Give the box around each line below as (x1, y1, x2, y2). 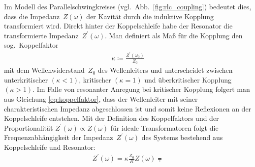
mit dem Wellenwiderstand (4, 65, 85, 75)
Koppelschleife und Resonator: (4, 141, 96, 152)
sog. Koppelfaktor (4, 40, 59, 50)
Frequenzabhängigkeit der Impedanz (4, 132, 113, 142)
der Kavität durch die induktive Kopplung (86, 11, 214, 21)
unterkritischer (4, 74, 48, 84)
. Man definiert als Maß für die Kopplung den (105, 30, 243, 40)
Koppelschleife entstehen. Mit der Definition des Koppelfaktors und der (4, 113, 219, 123)
